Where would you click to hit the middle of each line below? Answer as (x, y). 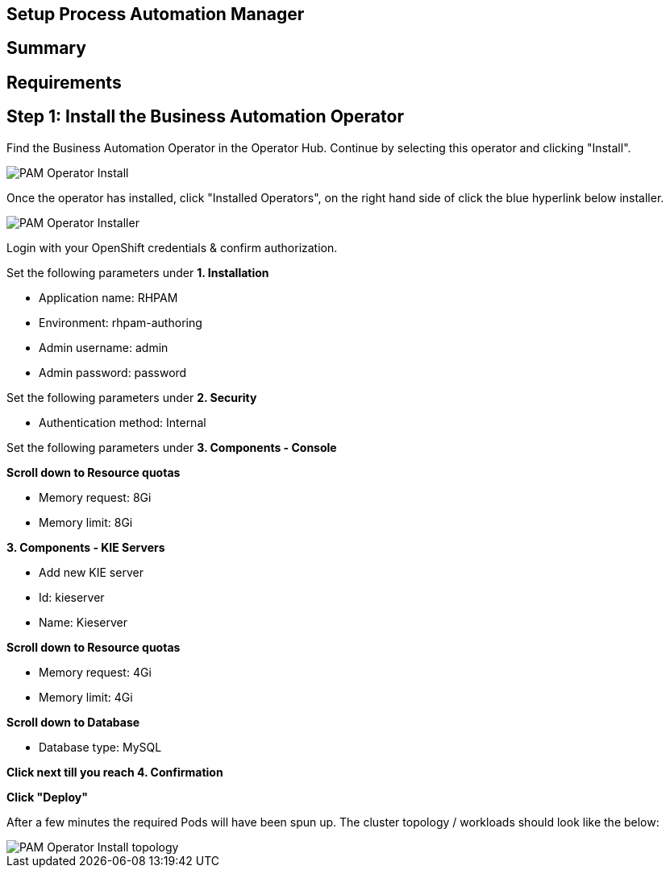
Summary (46, 48)
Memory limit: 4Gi (86, 697)
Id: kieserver (72, 597)
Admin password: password (113, 372)
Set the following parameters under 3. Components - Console (172, 447)
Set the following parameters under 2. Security (132, 397)
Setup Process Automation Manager (156, 14)
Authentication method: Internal (123, 422)
